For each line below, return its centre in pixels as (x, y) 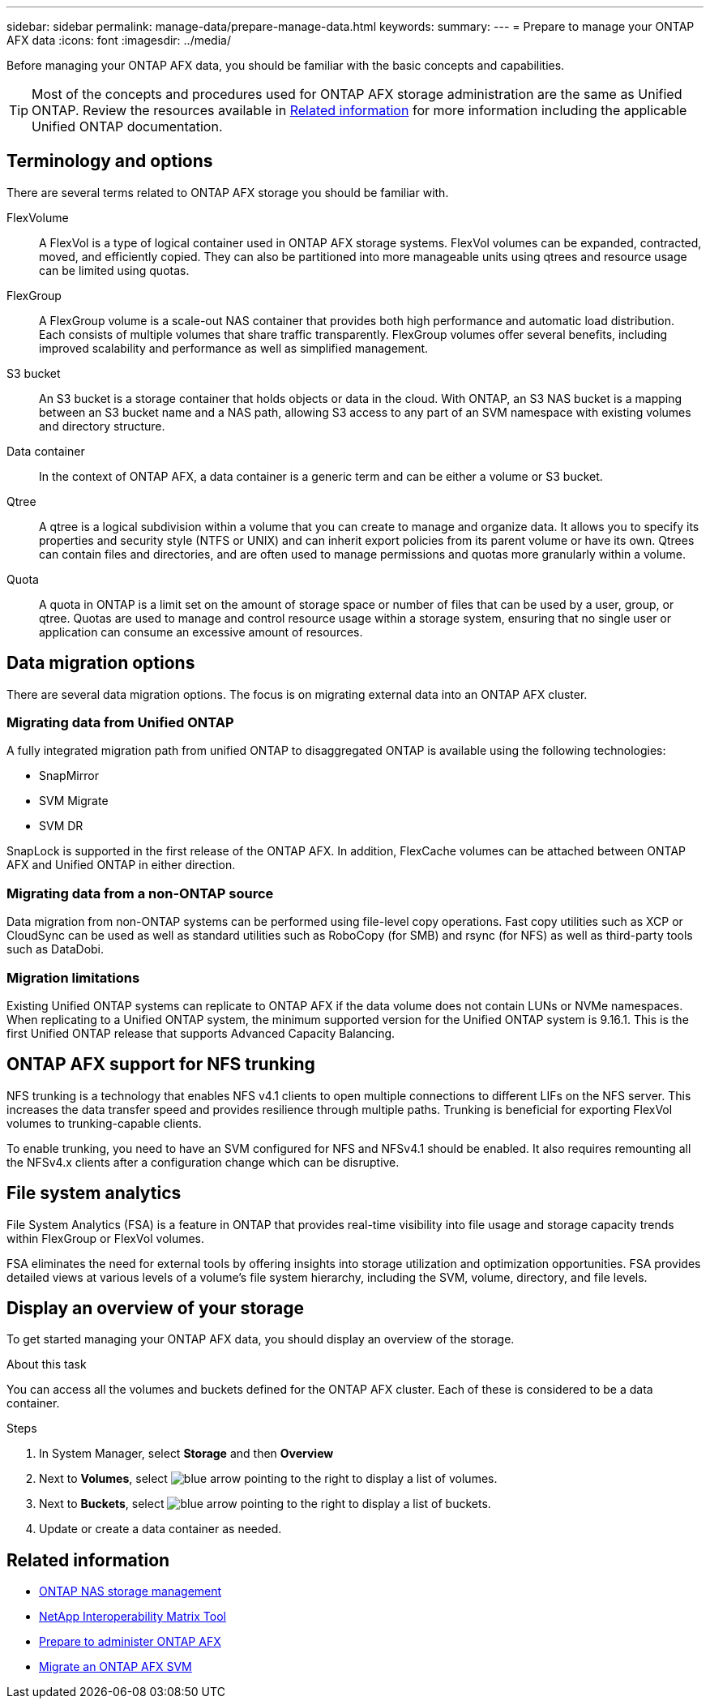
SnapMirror (69, 776)
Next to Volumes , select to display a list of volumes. (268, 1479)
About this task (47, 1364)
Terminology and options (110, 161)
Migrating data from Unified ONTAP (120, 723)
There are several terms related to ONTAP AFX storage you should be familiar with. (228, 192)
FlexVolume (38, 217)
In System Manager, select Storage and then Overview (186, 1454)
